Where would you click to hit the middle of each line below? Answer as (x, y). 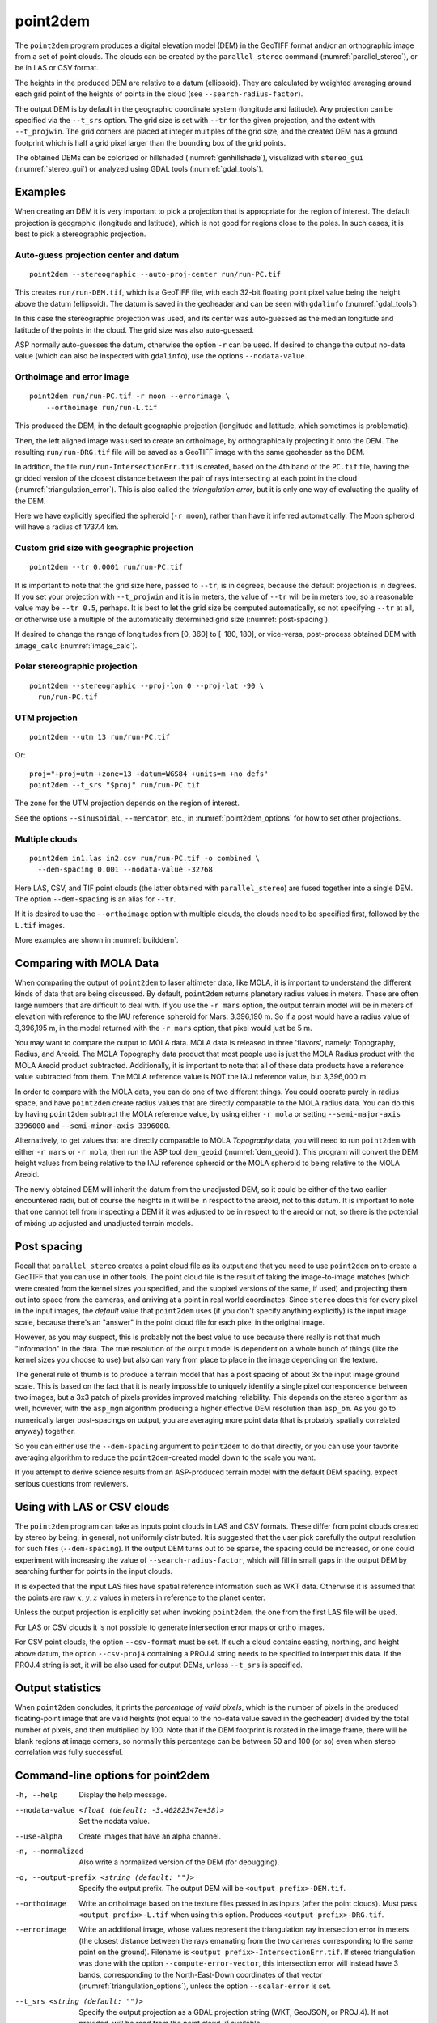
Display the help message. (123, 1795)
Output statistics (58, 1688)
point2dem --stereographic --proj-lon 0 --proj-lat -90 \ (147, 685)
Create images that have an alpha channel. (150, 1836)
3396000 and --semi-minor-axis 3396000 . (93, 1126)
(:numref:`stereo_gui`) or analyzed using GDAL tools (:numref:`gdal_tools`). (139, 169)
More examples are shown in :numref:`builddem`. (97, 940)
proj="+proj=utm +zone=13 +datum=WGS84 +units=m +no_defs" (149, 774)
